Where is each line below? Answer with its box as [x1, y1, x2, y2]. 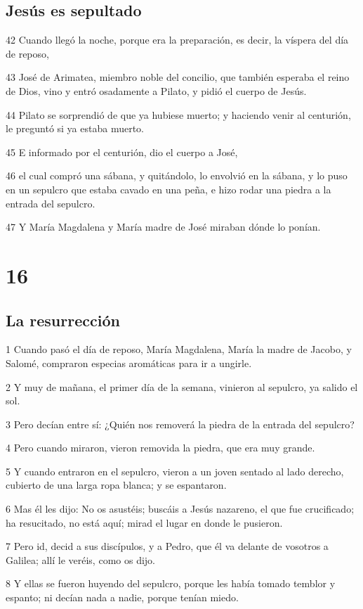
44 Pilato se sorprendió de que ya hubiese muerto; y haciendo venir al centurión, [6, 107, 351, 122]
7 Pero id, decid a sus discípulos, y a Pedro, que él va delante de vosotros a [6, 539, 329, 553]
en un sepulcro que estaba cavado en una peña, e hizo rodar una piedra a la [6, 181, 331, 196]
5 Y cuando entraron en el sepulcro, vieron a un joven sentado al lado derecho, [6, 463, 344, 478]
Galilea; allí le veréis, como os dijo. [6, 552, 155, 567]
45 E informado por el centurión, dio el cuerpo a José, [6, 144, 238, 159]
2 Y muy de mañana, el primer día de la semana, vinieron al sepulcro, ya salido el [6, 379, 358, 394]
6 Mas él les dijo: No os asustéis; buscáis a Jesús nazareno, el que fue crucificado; [6, 501, 355, 516]
